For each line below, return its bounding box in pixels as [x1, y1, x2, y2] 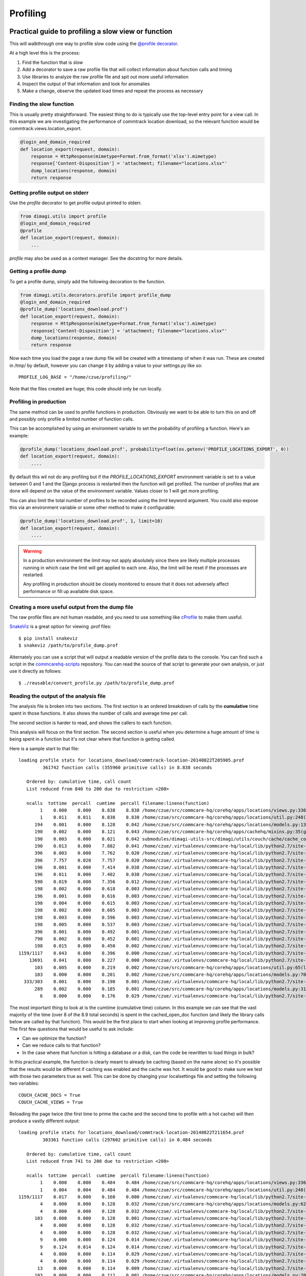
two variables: [9, 1080, 39, 1087]
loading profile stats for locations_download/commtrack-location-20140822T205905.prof [18, 757, 245, 763]
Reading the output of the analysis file [9, 692, 106, 699]
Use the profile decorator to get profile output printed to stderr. [9, 200, 142, 206]
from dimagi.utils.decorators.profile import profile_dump [20, 292, 171, 298]
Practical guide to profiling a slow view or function [9, 27, 173, 36]
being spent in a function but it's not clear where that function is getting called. [9, 736, 175, 742]
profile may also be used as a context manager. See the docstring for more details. [9, 255, 183, 261]
